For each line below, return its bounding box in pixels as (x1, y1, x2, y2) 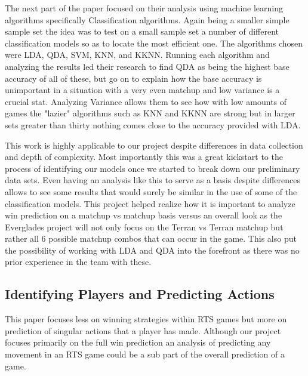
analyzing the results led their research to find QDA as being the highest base (5, 60, 289, 72)
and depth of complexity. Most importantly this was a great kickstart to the (5, 150, 283, 163)
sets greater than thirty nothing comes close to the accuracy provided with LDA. (5, 118, 301, 131)
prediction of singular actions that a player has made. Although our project (5, 324, 281, 337)
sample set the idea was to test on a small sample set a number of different (5, 25, 279, 38)
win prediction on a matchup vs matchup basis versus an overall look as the (5, 209, 282, 221)
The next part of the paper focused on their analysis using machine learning (5, 2, 283, 14)
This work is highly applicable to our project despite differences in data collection (5, 138, 303, 151)
